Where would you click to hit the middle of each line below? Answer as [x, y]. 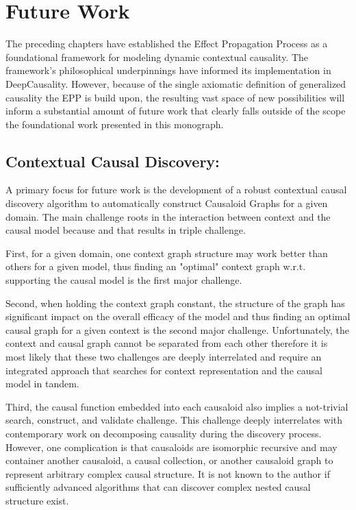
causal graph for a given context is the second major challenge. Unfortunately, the [178, 329]
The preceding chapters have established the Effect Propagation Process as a [167, 44]
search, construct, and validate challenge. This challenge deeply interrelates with [174, 420]
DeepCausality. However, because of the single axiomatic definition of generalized [176, 83]
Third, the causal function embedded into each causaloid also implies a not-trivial [177, 406]
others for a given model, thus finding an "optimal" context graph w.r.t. [156, 266]
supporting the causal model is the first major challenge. [124, 280]
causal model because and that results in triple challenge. [126, 230]
